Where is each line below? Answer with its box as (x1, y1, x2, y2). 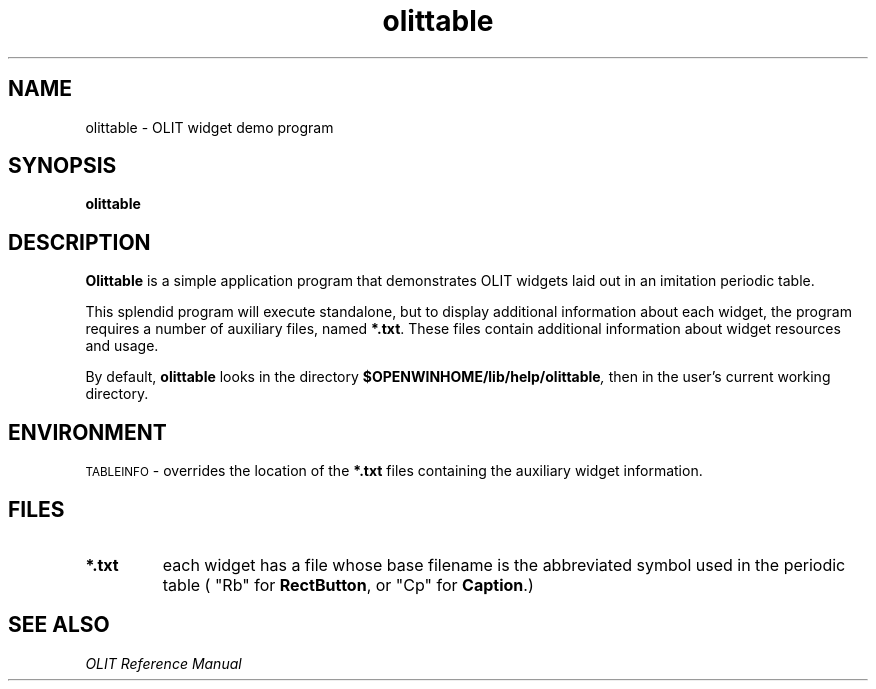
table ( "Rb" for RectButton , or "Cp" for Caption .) (162, 574, 534, 595)
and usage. (85, 337, 159, 355)
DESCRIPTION (8, 229, 151, 255)
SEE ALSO (8, 612, 110, 638)
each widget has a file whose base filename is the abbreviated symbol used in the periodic (162, 554, 846, 575)
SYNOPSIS (8, 153, 117, 179)
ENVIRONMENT (8, 419, 167, 445)
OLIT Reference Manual (85, 654, 242, 672)
